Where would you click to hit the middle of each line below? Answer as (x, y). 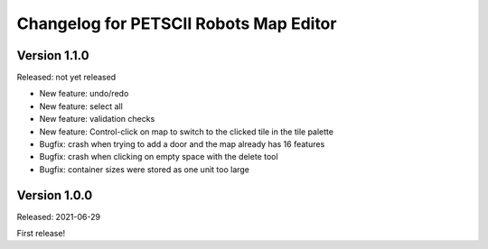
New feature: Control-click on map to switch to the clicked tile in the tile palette (187, 132)
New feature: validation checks (97, 119)
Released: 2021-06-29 (59, 217)
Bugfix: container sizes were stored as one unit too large (145, 169)
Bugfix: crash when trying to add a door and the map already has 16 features (182, 144)
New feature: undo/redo (84, 94)
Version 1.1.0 (53, 55)
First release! (41, 234)
